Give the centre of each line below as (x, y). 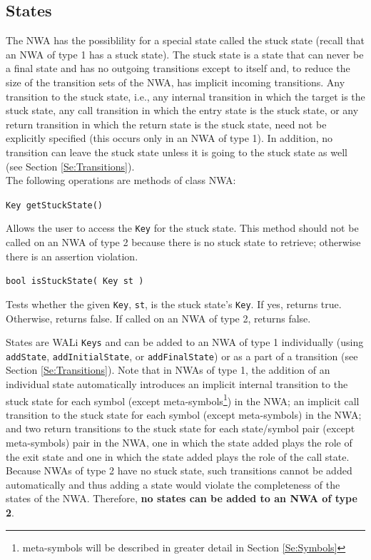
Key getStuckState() (55, 205)
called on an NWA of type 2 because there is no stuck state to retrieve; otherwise (183, 242)
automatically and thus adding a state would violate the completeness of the (173, 484)
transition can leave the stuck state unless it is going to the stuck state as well (177, 152)
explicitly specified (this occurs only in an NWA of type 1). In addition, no (169, 138)
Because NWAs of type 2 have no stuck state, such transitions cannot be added (179, 470)
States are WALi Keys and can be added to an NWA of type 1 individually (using (185, 342)
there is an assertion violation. (72, 256)
